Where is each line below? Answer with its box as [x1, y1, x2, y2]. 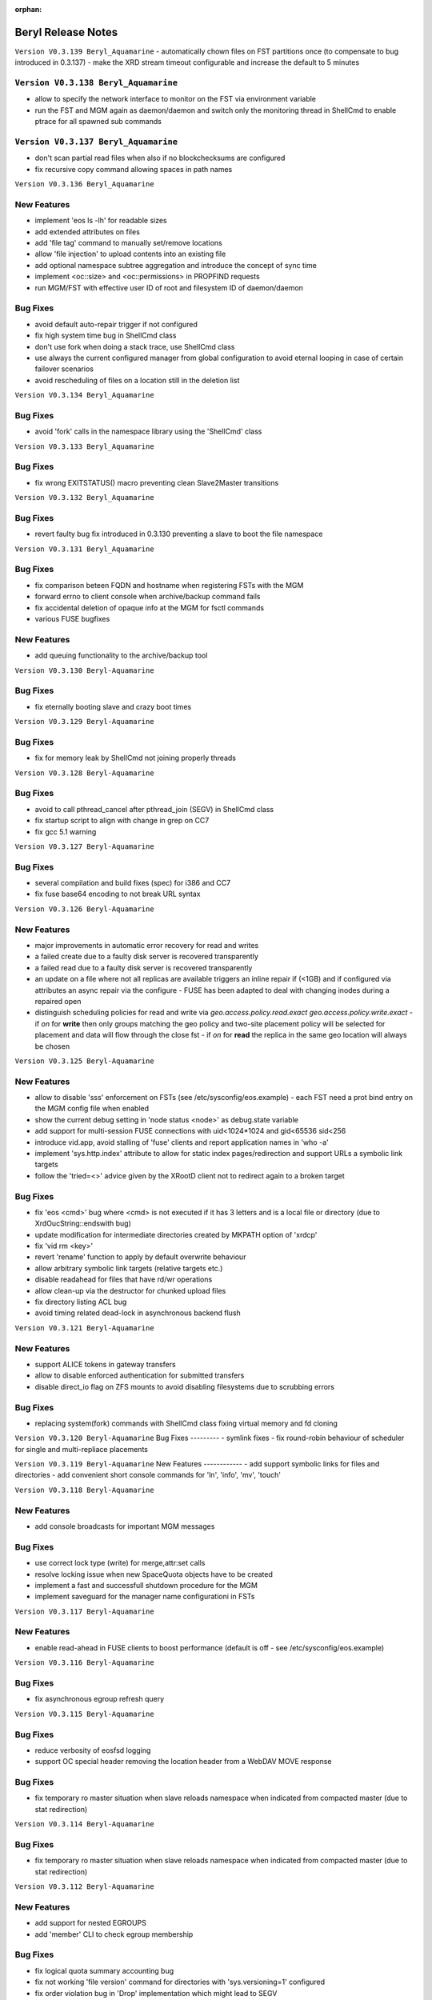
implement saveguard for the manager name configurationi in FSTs [34, 1592, 255, 1602]
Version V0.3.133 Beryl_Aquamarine [14, 442, 155, 451]
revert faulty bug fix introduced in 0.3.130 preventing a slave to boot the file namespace [34, 529, 323, 539]
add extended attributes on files [34, 226, 140, 236]
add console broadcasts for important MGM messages [34, 1521, 215, 1531]
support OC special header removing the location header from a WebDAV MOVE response [34, 1757, 332, 1766]
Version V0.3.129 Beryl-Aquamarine [14, 717, 155, 726]
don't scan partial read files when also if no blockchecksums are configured [34, 153, 286, 163]
